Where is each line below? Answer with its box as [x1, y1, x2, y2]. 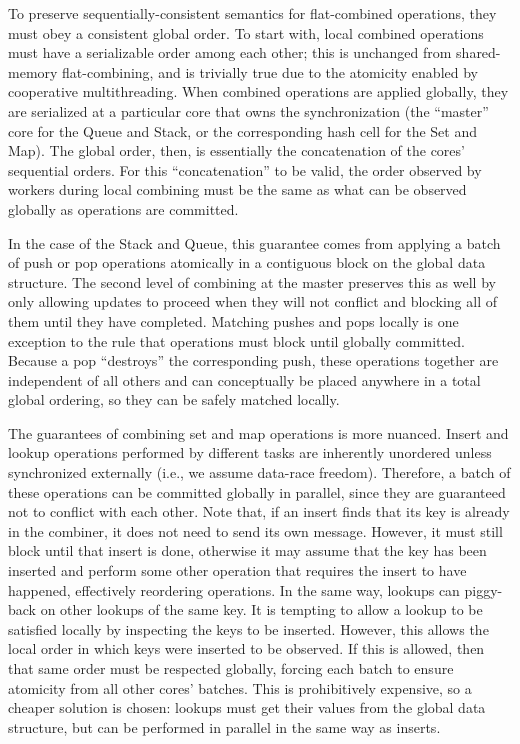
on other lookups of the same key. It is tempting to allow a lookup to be [40, 599, 483, 620]
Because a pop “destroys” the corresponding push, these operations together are [8, 350, 499, 371]
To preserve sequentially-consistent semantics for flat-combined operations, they [8, 3, 497, 23]
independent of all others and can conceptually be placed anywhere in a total [8, 369, 481, 390]
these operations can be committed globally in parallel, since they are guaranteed [8, 481, 506, 502]
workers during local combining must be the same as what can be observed [8, 179, 467, 200]
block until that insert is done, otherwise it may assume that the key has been [8, 540, 487, 561]
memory [8, 61, 58, 82]
